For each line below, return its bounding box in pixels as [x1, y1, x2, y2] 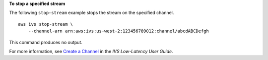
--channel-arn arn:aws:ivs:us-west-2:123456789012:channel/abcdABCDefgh [28, 28, 209, 34]
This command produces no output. [9, 39, 83, 45]
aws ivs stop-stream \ [18, 21, 73, 27]
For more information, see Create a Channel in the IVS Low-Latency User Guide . [9, 48, 173, 54]
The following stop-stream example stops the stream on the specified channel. [9, 10, 174, 16]
